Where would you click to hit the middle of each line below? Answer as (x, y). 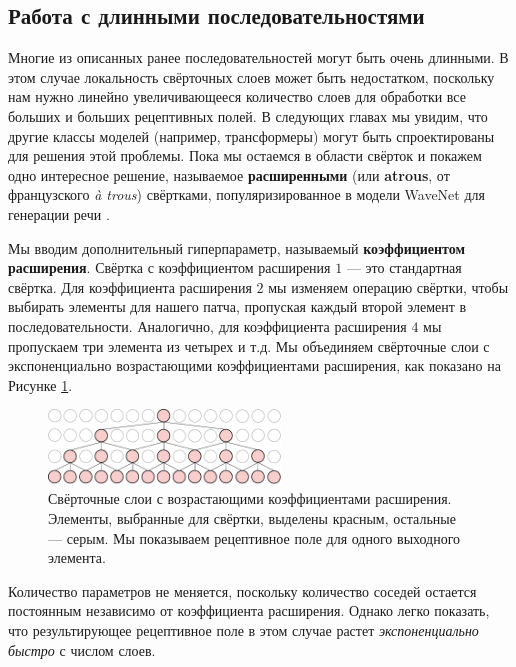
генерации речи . (59, 213)
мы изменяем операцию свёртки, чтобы (388, 286)
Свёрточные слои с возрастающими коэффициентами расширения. (250, 498)
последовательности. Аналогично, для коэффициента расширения (207, 325)
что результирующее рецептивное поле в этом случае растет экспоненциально (243, 630)
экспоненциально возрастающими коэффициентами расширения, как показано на (254, 365)
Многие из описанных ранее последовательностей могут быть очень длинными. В (258, 57)
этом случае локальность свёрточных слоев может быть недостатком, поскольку (251, 76)
